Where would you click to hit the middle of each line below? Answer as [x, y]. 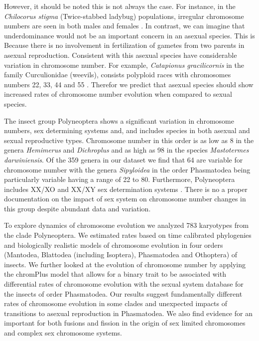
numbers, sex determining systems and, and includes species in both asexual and [127, 130]
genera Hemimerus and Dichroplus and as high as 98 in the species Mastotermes [127, 150]
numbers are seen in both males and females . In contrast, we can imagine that [125, 26]
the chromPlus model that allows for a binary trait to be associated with [115, 274]
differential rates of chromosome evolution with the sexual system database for [124, 284]
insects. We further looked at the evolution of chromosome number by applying [125, 264]
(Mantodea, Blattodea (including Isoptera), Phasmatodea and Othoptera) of [121, 255]
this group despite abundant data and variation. [77, 208]
